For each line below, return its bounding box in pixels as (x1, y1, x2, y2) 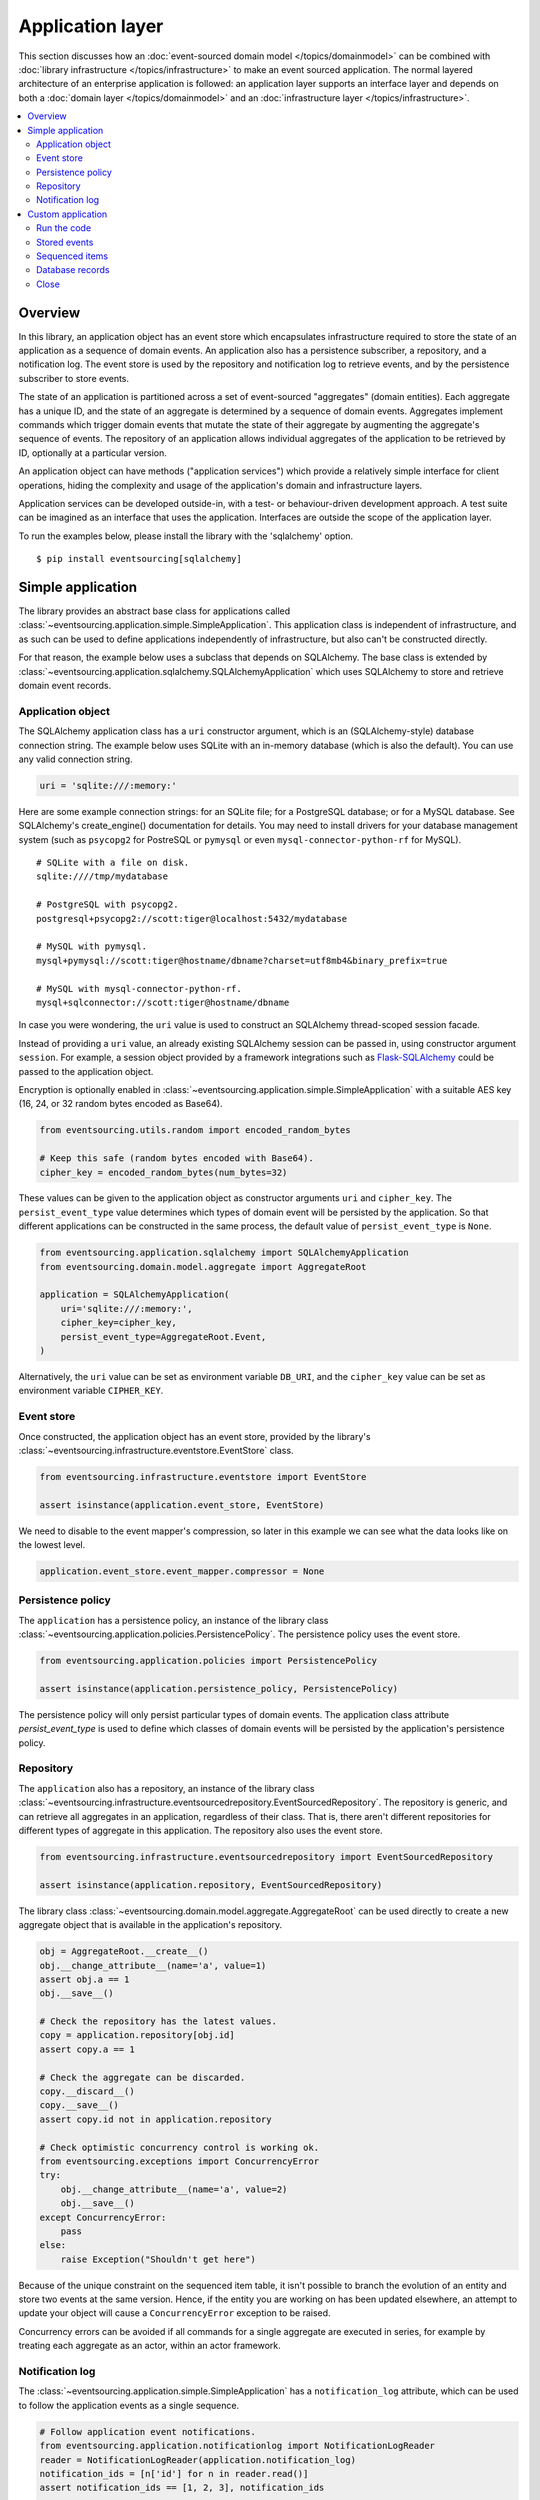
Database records (36, 264, 110, 276)
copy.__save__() (39, 2100, 120, 2111)
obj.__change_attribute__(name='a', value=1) (39, 1960, 267, 1971)
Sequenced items (36, 250, 109, 262)
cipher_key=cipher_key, (60, 1317, 177, 1329)
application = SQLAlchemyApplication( (39, 1289, 230, 1300)
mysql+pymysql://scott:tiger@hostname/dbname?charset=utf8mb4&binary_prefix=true (36, 955, 448, 966)
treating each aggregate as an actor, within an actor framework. (18, 2340, 282, 2352)
